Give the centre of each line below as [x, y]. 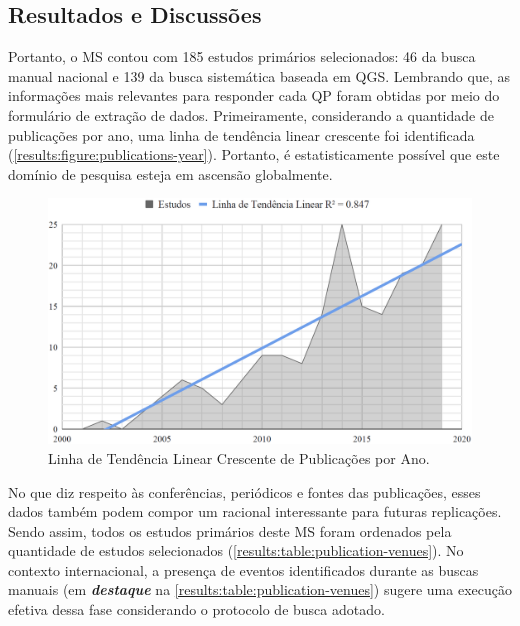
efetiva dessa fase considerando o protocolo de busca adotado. [196, 609]
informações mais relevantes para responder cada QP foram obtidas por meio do [254, 95]
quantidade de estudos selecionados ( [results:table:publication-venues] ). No [236, 550]
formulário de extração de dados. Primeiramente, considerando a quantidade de [251, 114]
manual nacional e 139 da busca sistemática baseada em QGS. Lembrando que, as [259, 75]
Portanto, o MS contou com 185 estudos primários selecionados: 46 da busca [242, 56]
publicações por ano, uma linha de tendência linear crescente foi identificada [241, 134]
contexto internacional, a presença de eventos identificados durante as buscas [243, 569]
